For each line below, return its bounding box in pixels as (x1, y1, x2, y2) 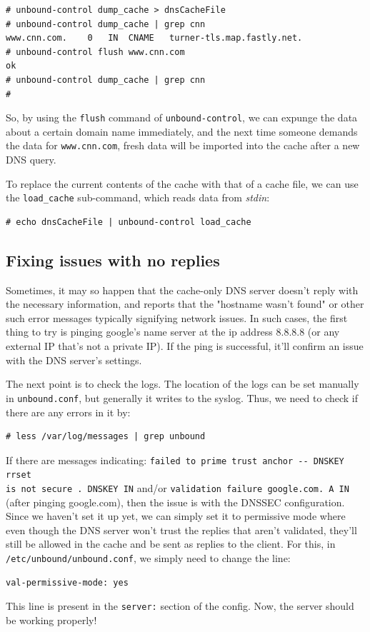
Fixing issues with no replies (6, 249, 220, 271)
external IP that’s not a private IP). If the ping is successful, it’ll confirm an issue (6, 338, 364, 353)
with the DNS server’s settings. (6, 352, 142, 367)
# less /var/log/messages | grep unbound (6, 431, 206, 442)
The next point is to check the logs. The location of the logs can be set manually (6, 376, 359, 391)
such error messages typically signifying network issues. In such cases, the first (6, 310, 348, 325)
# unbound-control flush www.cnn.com (6, 46, 185, 57)
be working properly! (6, 612, 97, 627)
